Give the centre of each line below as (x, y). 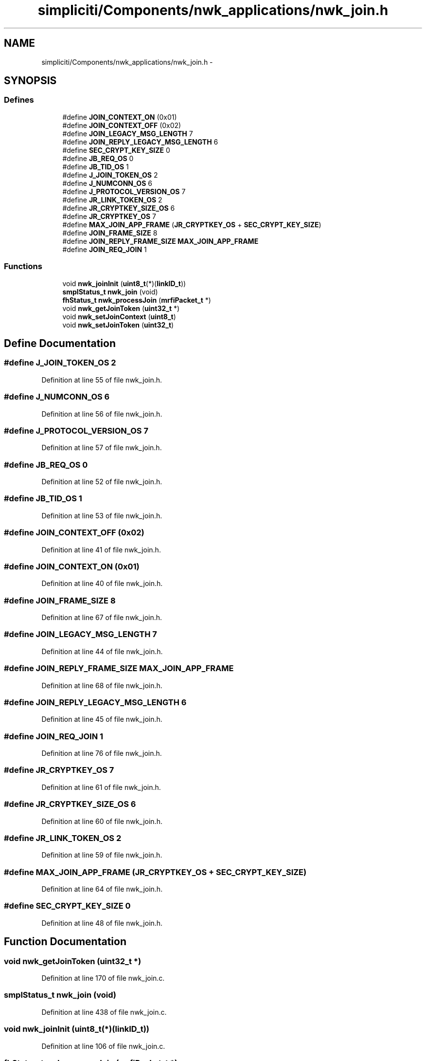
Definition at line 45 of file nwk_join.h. (102, 719)
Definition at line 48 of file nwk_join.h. (102, 923)
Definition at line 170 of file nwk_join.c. (103, 978)
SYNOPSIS (30, 81)
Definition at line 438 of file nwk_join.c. (104, 1012)
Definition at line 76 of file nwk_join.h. (102, 753)
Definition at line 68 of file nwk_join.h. (102, 685)
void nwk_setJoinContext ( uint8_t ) (119, 316)
